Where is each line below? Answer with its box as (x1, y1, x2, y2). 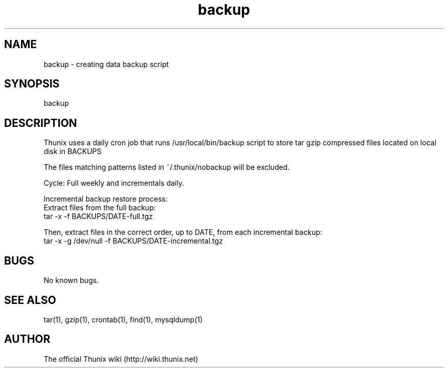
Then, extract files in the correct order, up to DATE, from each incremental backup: (43, 228, 323, 237)
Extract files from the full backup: (43, 203, 156, 212)
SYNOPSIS (4, 77, 60, 91)
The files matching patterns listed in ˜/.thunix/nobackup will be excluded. (43, 163, 290, 172)
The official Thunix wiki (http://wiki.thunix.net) (43, 354, 198, 363)
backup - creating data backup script (43, 59, 169, 69)
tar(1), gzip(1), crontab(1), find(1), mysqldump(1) (43, 315, 203, 324)
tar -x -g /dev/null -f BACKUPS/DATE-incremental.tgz (43, 236, 223, 246)
